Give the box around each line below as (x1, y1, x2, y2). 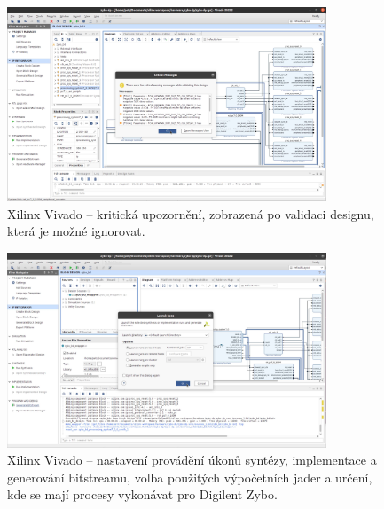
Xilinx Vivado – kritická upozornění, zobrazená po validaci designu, (7, 204, 374, 223)
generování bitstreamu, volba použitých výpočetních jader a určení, (7, 467, 372, 486)
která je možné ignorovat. (7, 222, 145, 240)
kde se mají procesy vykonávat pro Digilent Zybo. (7, 485, 278, 504)
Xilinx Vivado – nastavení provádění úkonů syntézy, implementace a (7, 450, 377, 469)
